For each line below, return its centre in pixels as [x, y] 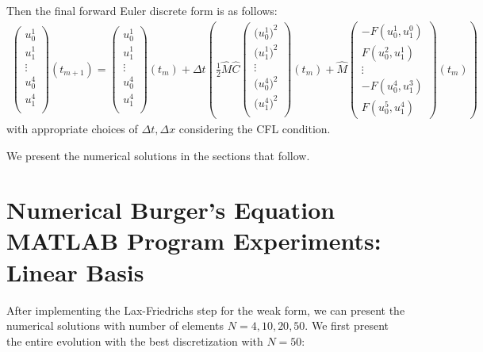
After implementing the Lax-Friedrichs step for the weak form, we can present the [206, 310]
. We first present [347, 325]
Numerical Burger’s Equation [171, 210]
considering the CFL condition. [255, 128]
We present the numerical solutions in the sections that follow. [158, 155]
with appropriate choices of [72, 128]
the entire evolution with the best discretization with [135, 341]
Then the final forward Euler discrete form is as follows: [142, 10]
